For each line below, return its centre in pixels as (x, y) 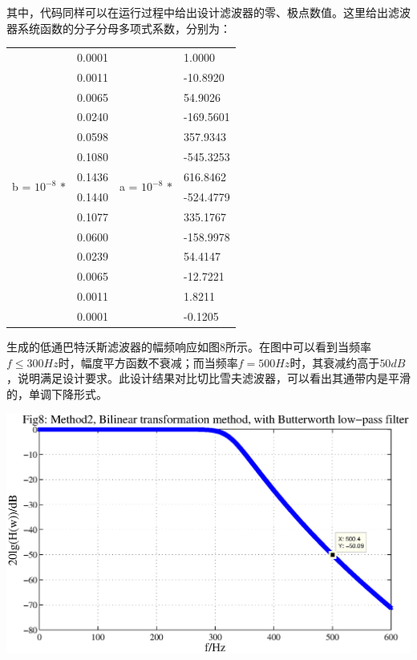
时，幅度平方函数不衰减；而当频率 (148, 362)
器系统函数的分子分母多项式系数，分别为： (119, 28)
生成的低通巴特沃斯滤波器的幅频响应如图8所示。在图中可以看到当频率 (189, 346)
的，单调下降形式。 (57, 393)
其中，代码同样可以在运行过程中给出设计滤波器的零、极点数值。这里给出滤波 (208, 12)
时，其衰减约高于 (335, 362)
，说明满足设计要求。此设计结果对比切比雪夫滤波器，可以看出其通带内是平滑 (208, 378)
